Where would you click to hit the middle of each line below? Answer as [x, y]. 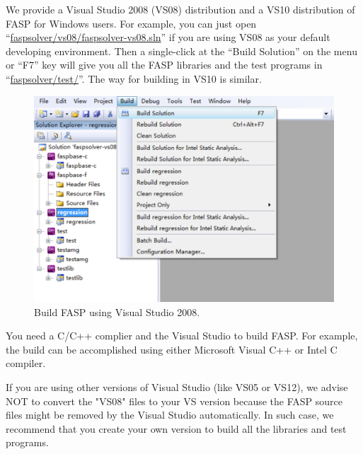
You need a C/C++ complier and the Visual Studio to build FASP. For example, [182, 336]
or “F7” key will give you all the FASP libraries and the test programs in [164, 65]
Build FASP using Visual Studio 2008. [117, 312]
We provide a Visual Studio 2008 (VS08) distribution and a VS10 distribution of [180, 9]
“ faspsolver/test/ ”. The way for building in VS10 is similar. [134, 78]
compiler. [26, 363]
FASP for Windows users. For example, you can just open [131, 23]
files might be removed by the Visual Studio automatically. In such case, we [170, 415]
